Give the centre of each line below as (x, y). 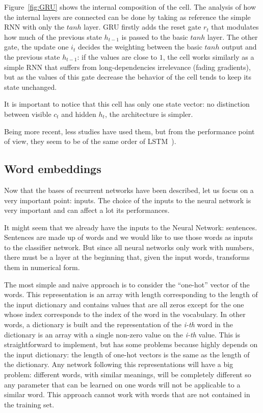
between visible (28, 114)
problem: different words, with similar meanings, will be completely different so (128, 374)
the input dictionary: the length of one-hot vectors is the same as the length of (127, 354)
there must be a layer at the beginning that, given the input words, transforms (127, 257)
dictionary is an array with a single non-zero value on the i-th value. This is (122, 334)
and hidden (79, 114)
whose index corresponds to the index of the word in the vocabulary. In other (125, 314)
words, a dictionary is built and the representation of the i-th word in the (119, 324)
